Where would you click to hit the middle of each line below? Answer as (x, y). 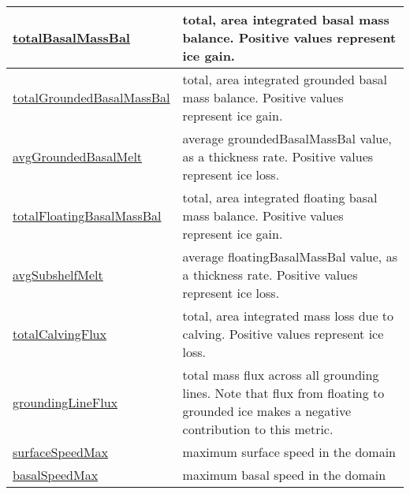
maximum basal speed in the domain (284, 475)
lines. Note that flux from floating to (283, 393)
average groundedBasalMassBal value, (287, 138)
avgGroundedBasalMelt (78, 156)
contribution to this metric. (258, 429)
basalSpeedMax (56, 475)
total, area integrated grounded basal (285, 79)
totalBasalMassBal (71, 37)
